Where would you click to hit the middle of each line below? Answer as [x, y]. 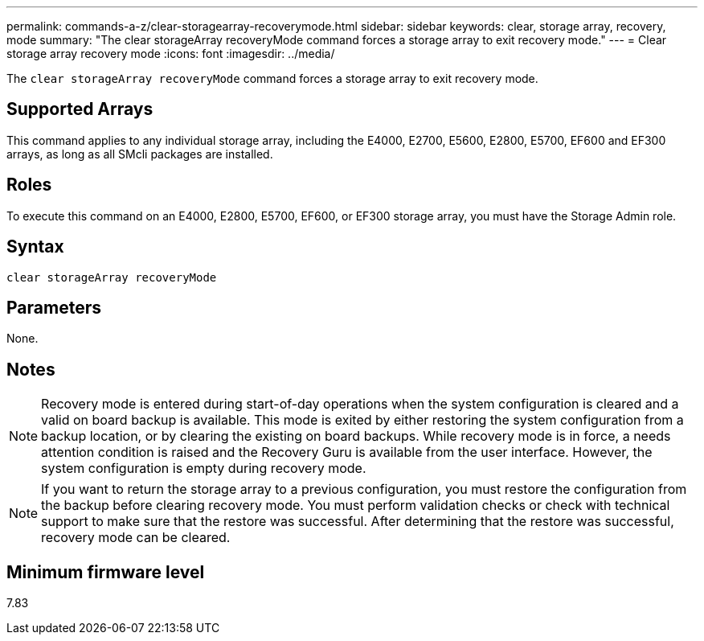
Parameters [54, 307]
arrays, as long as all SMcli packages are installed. [140, 154]
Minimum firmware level [106, 572]
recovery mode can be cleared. [136, 538]
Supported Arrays [80, 109]
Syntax [35, 247]
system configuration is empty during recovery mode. [204, 468]
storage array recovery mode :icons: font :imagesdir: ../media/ [171, 53]
